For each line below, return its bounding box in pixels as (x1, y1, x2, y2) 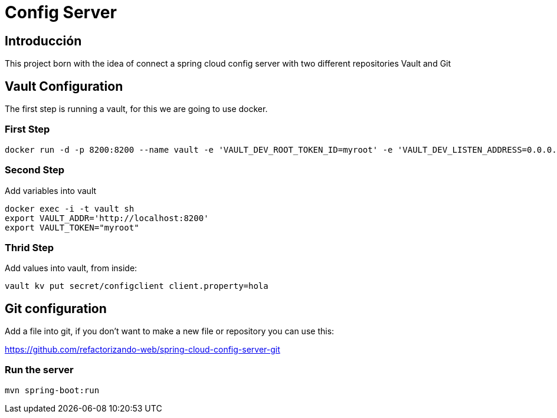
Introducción (5, 33, 82, 48)
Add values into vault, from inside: (5, 263, 137, 274)
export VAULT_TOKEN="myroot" (5, 222, 139, 232)
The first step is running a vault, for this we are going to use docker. (5, 104, 268, 114)
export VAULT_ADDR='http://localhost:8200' (5, 213, 209, 223)
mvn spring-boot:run (5, 385, 100, 395)
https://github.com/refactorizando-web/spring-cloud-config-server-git (5, 344, 280, 355)
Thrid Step (5, 241, 54, 254)
